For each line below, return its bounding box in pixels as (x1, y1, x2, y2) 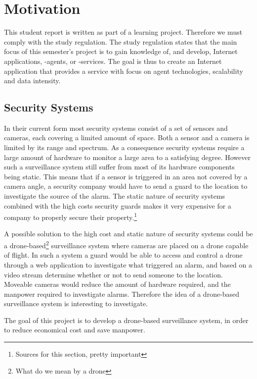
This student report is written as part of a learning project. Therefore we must (4, 27, 243, 37)
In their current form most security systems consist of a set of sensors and (4, 122, 228, 133)
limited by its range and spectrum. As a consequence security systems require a (4, 142, 245, 153)
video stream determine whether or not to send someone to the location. (4, 269, 223, 279)
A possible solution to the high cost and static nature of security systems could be (4, 228, 253, 239)
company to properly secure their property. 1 (4, 211, 137, 222)
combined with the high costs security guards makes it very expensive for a (4, 200, 231, 211)
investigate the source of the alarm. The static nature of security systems (4, 191, 225, 201)
